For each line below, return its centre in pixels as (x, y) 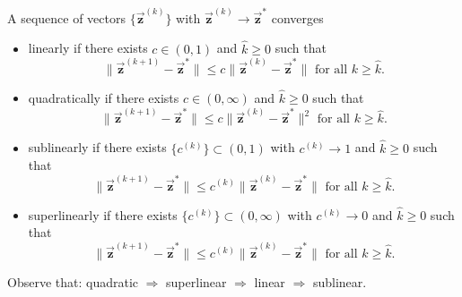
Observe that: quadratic (73, 281)
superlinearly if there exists (103, 214)
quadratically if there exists (104, 98)
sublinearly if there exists (97, 147)
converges (297, 17)
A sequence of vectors (66, 17)
